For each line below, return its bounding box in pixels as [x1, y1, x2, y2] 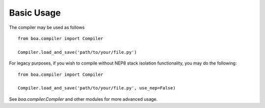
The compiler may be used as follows [9, 24, 85, 30]
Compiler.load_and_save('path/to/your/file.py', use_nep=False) [18, 86, 176, 91]
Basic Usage [9, 7, 61, 18]
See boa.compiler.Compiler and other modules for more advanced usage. [9, 96, 158, 102]
